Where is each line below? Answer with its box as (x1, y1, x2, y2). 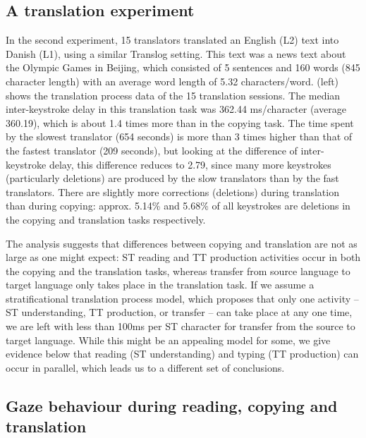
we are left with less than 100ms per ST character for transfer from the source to (6, 319, 355, 334)
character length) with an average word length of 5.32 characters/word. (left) (6, 73, 339, 88)
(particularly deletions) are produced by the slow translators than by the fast (6, 171, 339, 185)
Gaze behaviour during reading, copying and (6, 394, 338, 416)
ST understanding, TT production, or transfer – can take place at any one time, (6, 305, 353, 320)
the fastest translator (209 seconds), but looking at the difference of (6, 142, 298, 157)
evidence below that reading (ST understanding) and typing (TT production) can (6, 346, 359, 361)
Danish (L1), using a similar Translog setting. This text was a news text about (6, 46, 346, 61)
